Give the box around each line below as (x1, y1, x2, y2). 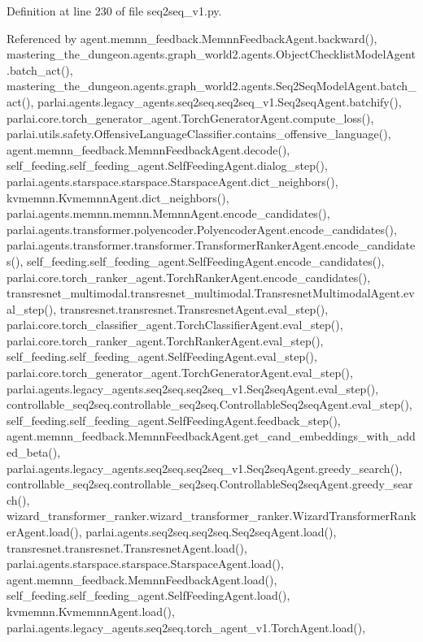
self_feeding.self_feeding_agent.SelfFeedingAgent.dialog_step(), (7, 157, 328, 174)
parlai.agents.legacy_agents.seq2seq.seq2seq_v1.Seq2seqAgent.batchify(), (37, 93, 402, 110)
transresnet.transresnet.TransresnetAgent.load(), (7, 539, 247, 556)
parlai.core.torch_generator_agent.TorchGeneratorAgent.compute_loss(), (7, 109, 374, 126)
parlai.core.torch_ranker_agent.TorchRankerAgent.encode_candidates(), (7, 268, 371, 285)
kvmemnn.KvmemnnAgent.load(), (7, 602, 175, 619)
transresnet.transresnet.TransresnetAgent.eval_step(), (59, 300, 329, 317)
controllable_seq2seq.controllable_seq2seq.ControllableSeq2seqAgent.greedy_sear (7, 475, 413, 492)
